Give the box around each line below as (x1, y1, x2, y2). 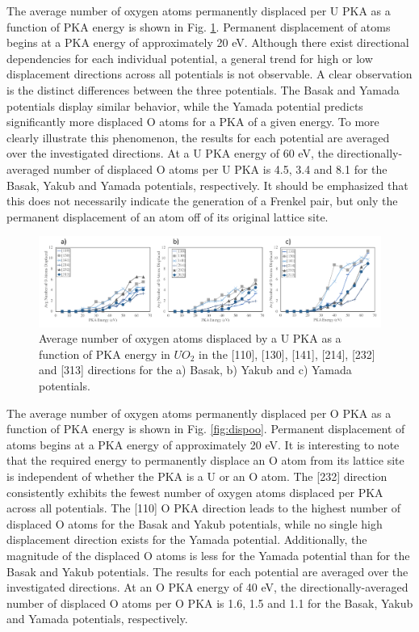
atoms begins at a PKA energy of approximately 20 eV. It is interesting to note (6, 436, 400, 453)
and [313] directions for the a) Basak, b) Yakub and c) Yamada (39, 361, 352, 378)
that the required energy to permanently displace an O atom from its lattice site (6, 452, 404, 469)
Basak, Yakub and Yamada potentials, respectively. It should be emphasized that (6, 176, 409, 193)
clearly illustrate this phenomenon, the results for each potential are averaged (6, 129, 390, 145)
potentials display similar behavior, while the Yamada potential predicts (6, 97, 363, 114)
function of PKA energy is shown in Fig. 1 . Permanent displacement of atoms (6, 18, 391, 35)
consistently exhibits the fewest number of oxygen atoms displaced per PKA (6, 483, 383, 500)
